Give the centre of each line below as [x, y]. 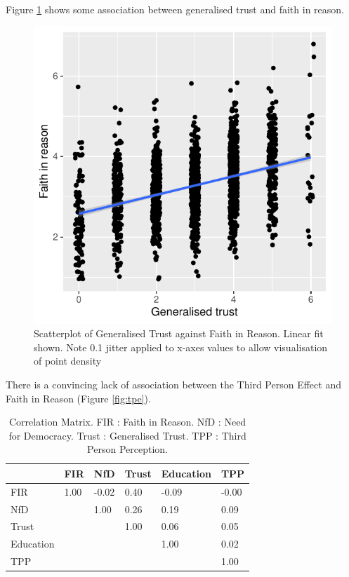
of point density [68, 361]
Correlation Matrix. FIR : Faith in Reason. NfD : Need [127, 422]
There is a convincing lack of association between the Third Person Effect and [173, 384]
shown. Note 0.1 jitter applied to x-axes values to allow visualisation [181, 347]
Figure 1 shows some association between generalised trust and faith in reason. [175, 9]
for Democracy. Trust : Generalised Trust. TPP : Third [127, 435]
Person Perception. [127, 449]
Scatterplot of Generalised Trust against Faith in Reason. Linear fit [179, 333]
